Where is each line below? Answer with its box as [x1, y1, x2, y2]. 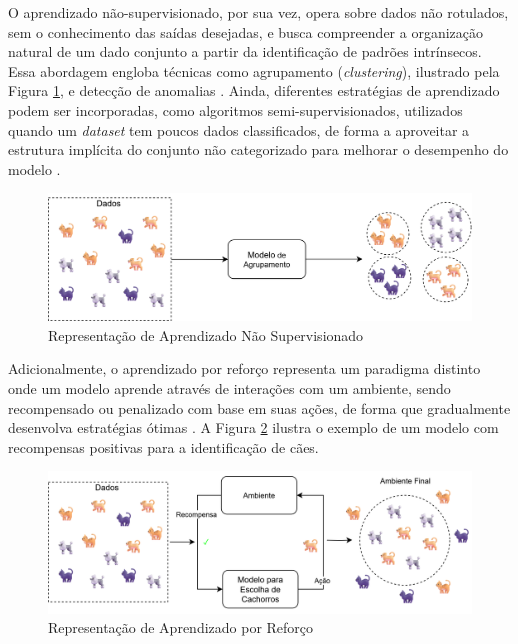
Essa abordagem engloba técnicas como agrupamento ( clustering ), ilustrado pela [8, 60, 500, 81]
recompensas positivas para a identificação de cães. [8, 436, 319, 457]
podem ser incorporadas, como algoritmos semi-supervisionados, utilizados [8, 99, 463, 120]
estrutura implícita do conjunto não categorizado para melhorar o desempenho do [8, 139, 509, 160]
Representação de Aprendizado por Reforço [48, 617, 314, 638]
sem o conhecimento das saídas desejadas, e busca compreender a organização [8, 21, 484, 42]
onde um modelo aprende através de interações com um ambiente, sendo [8, 378, 451, 399]
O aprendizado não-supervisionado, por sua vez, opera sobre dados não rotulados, [8, 2, 509, 22]
